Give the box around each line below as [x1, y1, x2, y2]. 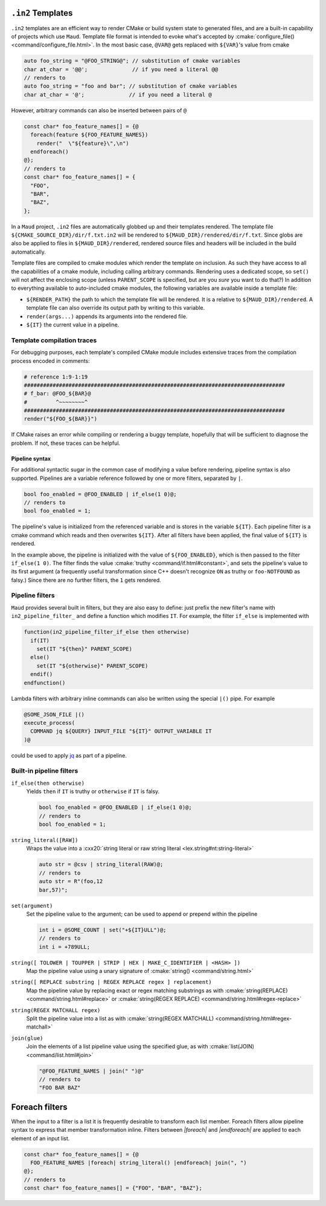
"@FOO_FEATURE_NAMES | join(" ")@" [39, 1067, 144, 1074]
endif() [30, 671, 53, 678]
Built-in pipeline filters [11, 767, 78, 775]
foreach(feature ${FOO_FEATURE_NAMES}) [30, 132, 149, 138]
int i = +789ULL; [39, 943, 91, 950]
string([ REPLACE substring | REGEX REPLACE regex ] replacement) [11, 978, 213, 986]
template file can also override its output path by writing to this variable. [26, 304, 205, 311]
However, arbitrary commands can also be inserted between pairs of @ [11, 106, 187, 114]
